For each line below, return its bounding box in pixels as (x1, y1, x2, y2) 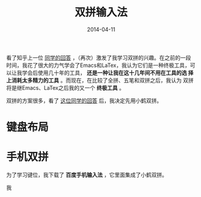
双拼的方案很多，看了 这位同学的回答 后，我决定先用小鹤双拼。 (6, 97, 162, 104)
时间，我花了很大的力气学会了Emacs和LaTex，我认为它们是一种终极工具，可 (6, 61, 196, 69)
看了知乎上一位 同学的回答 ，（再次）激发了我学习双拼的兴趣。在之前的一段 (6, 54, 191, 61)
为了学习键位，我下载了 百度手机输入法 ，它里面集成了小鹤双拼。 (6, 171, 167, 178)
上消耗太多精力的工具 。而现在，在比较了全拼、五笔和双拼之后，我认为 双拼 (6, 77, 194, 84)
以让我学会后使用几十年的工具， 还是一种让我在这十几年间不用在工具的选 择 (6, 69, 194, 76)
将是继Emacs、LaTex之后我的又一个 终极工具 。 (6, 84, 125, 91)
